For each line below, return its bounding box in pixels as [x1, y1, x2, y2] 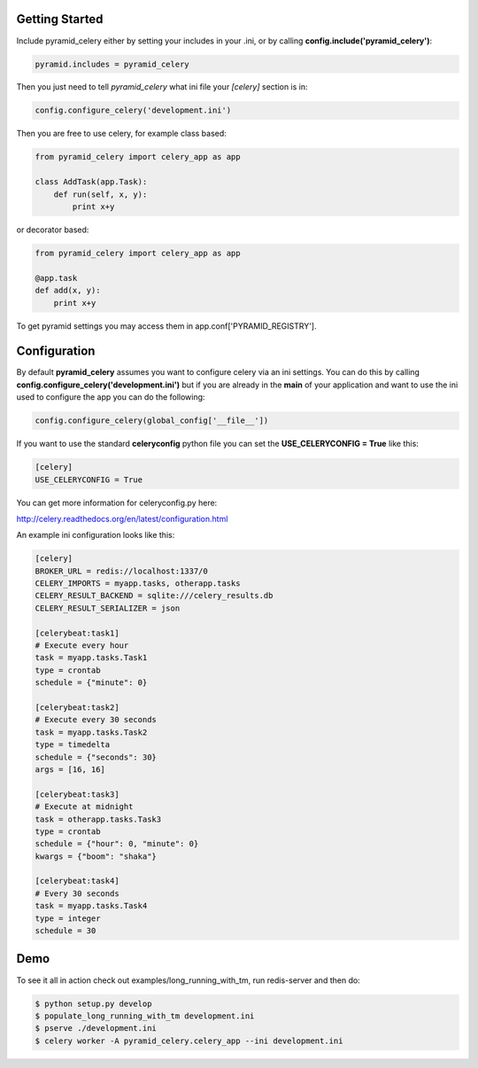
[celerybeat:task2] [35, 702, 119, 713]
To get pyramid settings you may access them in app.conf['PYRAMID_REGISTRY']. [16, 320, 317, 331]
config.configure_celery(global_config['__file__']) [35, 416, 269, 425]
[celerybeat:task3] [35, 789, 119, 799]
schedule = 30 [35, 926, 96, 936]
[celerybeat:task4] [35, 876, 119, 886]
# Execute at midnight [35, 802, 134, 812]
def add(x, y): [35, 285, 101, 296]
